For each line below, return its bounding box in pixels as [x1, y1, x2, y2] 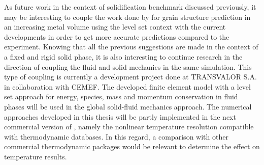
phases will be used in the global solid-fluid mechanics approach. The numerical [4, 101, 252, 112]
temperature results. [4, 151, 67, 161]
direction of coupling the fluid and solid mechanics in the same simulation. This [4, 61, 252, 72]
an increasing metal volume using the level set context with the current [4, 21, 226, 32]
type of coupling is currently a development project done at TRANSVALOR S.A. [4, 71, 257, 82]
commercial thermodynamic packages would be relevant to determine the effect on [4, 141, 260, 152]
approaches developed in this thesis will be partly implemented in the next [4, 111, 236, 122]
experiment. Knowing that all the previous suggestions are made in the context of [4, 41, 258, 52]
